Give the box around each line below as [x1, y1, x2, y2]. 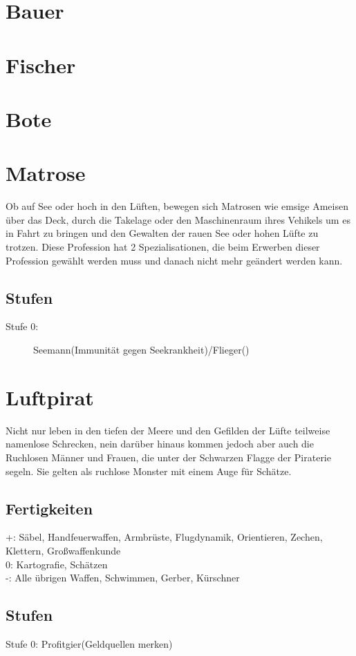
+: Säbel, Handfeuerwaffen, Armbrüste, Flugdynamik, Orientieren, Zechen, [6, 530, 323, 544]
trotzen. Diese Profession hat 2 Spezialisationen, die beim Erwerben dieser [6, 240, 320, 254]
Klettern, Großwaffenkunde [6, 543, 121, 557]
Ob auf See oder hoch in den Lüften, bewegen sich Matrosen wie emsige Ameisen [6, 199, 348, 213]
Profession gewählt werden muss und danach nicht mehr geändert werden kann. [6, 253, 343, 267]
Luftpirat [6, 383, 94, 411]
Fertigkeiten [6, 497, 93, 519]
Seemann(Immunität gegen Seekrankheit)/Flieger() [33, 343, 250, 357]
